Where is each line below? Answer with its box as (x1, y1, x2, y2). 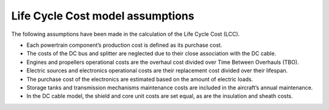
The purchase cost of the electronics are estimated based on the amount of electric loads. (26, 75, 253, 83)
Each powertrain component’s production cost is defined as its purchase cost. (26, 41, 222, 49)
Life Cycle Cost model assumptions (11, 9, 194, 22)
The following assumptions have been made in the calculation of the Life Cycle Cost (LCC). (11, 30, 240, 38)
